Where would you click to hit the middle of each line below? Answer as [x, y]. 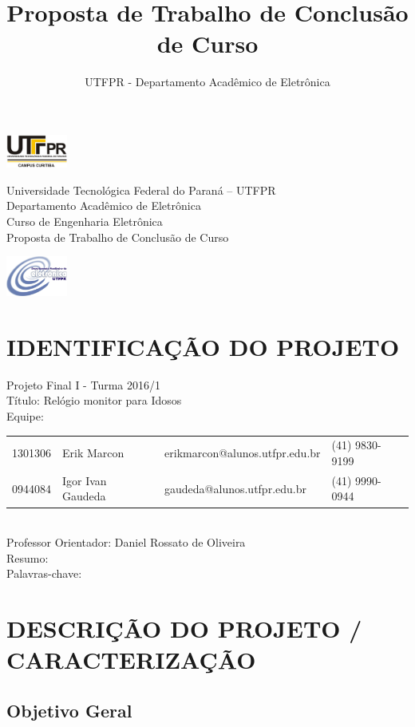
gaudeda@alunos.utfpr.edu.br [235, 488]
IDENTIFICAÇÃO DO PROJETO [203, 346]
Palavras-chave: [44, 573]
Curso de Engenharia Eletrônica [85, 221]
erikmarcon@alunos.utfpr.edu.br [243, 453]
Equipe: [25, 416]
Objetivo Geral [69, 710]
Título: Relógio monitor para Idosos [94, 400]
